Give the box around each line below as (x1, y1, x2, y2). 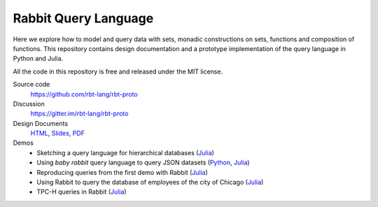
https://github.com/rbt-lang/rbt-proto (30, 90, 138, 98)
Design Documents (13, 119, 69, 127)
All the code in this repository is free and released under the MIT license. (13, 67, 223, 76)
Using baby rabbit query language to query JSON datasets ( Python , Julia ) (36, 158, 250, 167)
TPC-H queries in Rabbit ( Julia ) (36, 187, 127, 196)
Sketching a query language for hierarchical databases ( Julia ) (36, 148, 215, 157)
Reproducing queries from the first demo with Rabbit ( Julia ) (36, 168, 208, 176)
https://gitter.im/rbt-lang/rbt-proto (30, 109, 129, 118)
